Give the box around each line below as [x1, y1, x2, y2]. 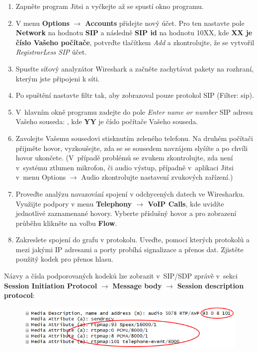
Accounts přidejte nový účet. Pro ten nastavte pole [85, 17, 245, 28]
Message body [112, 280, 162, 290]
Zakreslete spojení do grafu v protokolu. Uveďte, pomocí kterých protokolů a [15, 234, 250, 245]
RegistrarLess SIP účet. [15, 47, 87, 57]
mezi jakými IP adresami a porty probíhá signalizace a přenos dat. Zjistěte [15, 244, 244, 254]
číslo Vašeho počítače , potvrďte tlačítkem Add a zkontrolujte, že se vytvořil [15, 37, 255, 47]
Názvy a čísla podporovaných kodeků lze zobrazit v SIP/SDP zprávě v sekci [4, 271, 238, 281]
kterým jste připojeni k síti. [15, 73, 100, 83]
